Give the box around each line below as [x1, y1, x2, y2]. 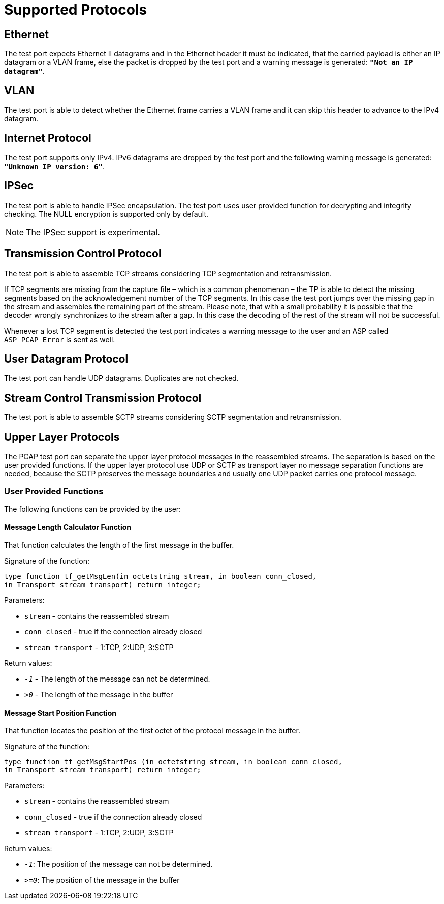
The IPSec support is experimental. [26, 227, 160, 237]
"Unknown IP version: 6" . [4, 162, 105, 171]
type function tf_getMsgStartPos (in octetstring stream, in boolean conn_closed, [4, 758, 342, 766]
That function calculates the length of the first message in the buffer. [4, 541, 234, 550]
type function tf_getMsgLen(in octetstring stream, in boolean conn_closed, [4, 572, 317, 581]
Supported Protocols [4, 1, 147, 18]
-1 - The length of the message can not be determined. [24, 674, 210, 684]
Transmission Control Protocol [4, 247, 162, 261]
